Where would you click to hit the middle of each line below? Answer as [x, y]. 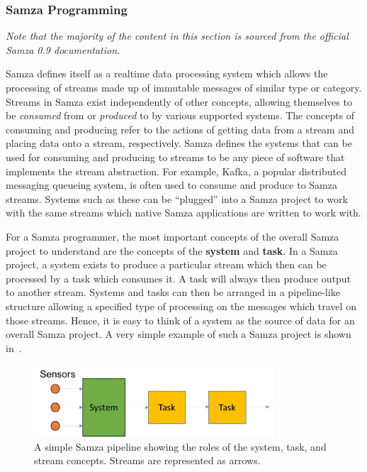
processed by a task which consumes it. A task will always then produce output [179, 278]
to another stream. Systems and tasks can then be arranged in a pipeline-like [173, 292]
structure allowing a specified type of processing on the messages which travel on [181, 306]
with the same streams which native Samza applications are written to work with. [183, 213]
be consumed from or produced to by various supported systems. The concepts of [180, 115]
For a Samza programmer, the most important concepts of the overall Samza [173, 236]
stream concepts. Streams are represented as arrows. [147, 460]
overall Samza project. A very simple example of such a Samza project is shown [179, 334]
